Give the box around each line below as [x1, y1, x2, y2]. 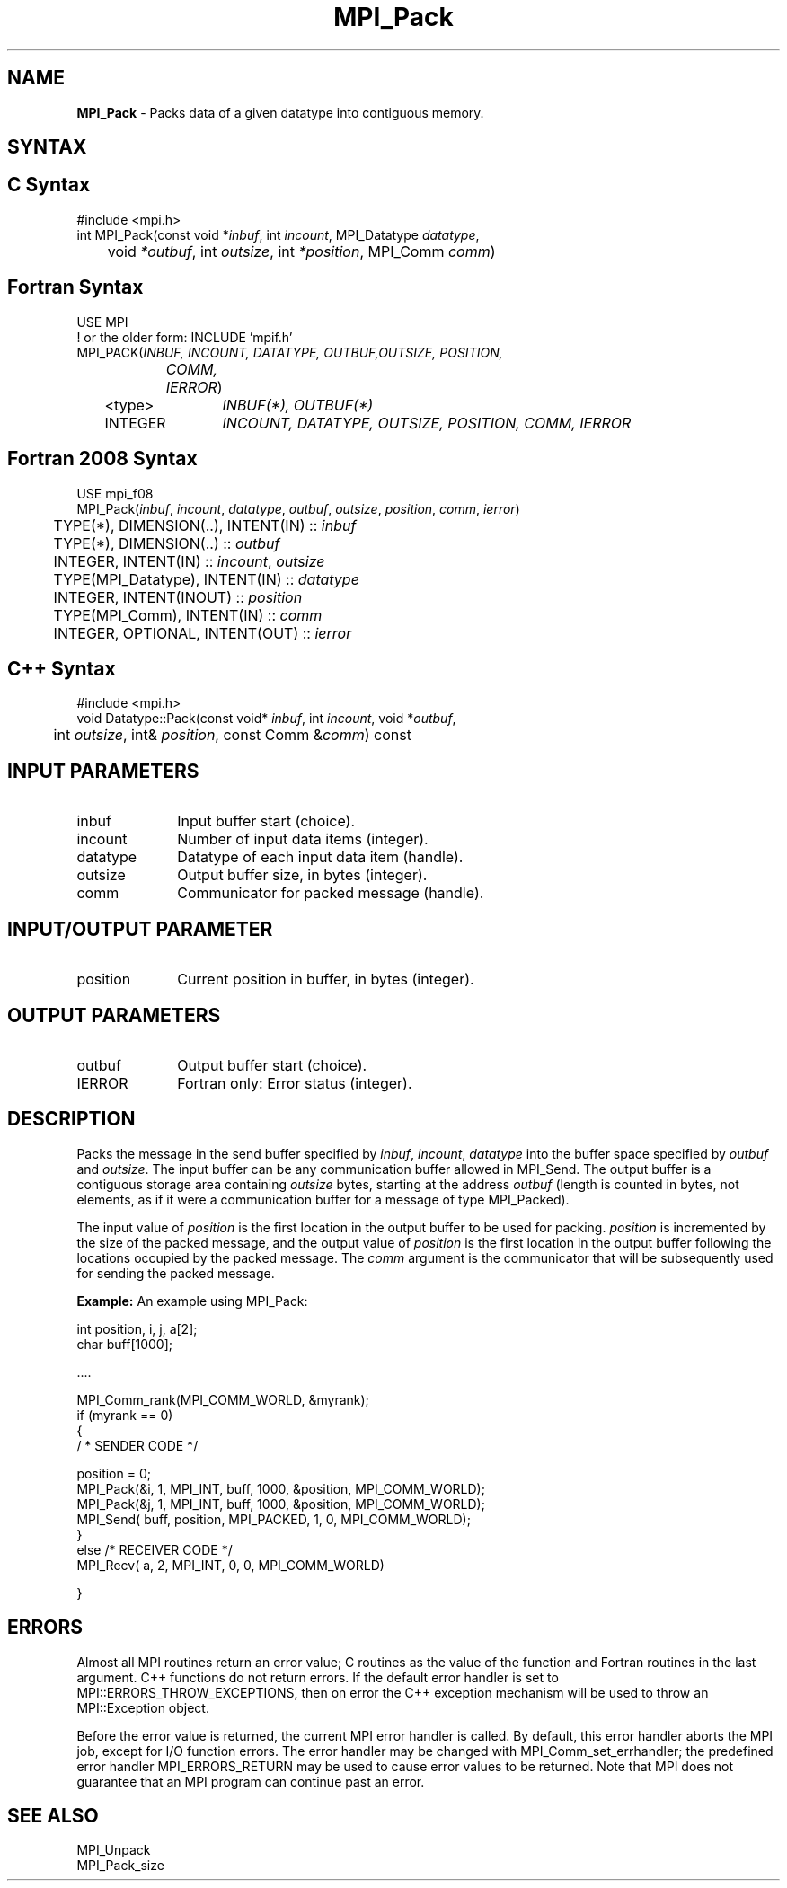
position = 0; [76, 1465, 151, 1481]
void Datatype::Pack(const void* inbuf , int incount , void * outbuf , [76, 710, 456, 727]
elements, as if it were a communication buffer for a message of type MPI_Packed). [76, 1191, 570, 1207]
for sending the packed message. [76, 1265, 275, 1281]
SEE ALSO [7, 1804, 99, 1828]
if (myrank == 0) [76, 1407, 173, 1423]
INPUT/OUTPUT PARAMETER [7, 917, 273, 940]
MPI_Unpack [76, 1842, 151, 1858]
